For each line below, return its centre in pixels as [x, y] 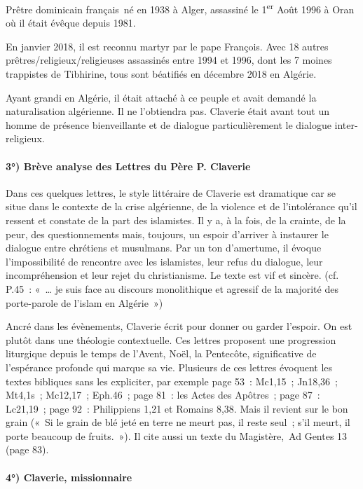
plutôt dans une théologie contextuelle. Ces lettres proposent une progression [171, 339]
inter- [346, 124]
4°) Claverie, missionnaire [69, 477]
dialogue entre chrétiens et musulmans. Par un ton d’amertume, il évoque [164, 248]
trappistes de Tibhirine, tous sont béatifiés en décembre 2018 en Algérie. [161, 74]
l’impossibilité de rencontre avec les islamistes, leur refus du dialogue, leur [164, 261]
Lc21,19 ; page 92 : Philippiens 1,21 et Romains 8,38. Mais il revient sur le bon [177, 408]
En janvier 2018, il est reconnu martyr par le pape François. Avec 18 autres [167, 46]
